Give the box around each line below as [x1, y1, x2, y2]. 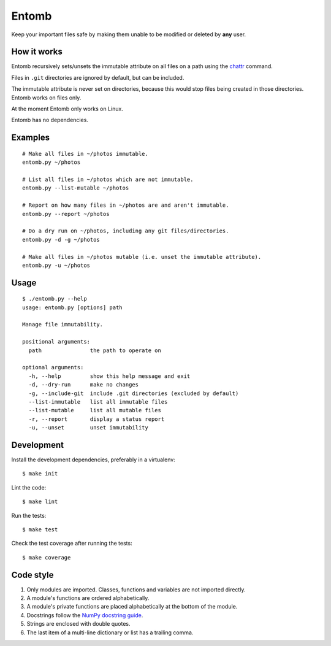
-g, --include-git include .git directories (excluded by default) [28, 390, 239, 397]
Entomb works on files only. [11, 94, 82, 101]
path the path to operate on [28, 347, 162, 354]
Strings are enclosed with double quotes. [26, 620, 131, 628]
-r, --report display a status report [28, 415, 165, 423]
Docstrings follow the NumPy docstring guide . [26, 611, 143, 619]
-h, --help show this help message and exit [28, 372, 191, 380]
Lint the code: [11, 483, 47, 491]
